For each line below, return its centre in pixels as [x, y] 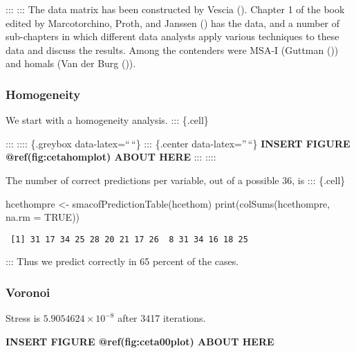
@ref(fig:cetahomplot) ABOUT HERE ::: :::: [111, 157]
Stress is [23, 318]
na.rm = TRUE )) [43, 217]
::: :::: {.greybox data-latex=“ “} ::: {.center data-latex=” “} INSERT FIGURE [178, 143]
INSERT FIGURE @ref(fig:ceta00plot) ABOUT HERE [140, 341]
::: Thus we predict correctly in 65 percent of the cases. [122, 261]
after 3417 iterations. [162, 318]
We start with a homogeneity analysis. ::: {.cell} [107, 120]
